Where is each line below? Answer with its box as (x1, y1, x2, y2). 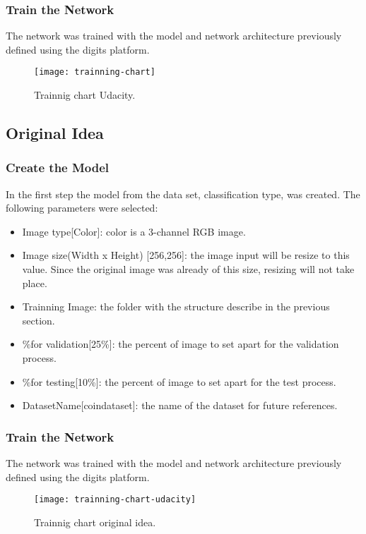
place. (22, 275, 47, 290)
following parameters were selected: (6, 200, 158, 215)
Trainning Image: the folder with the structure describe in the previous (22, 299, 330, 314)
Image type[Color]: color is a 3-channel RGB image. (22, 224, 246, 238)
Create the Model (6, 159, 110, 176)
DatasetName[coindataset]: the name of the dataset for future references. (22, 398, 338, 413)
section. (22, 312, 55, 327)
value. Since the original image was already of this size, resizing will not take (22, 262, 355, 277)
